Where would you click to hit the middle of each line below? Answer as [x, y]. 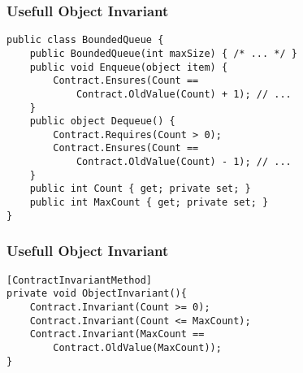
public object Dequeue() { [102, 121]
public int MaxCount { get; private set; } [149, 203]
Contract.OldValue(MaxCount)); [137, 347]
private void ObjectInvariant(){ [97, 294]
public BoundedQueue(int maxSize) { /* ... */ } [163, 53]
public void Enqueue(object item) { [129, 67]
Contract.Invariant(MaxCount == [117, 334]
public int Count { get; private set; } [140, 189]
